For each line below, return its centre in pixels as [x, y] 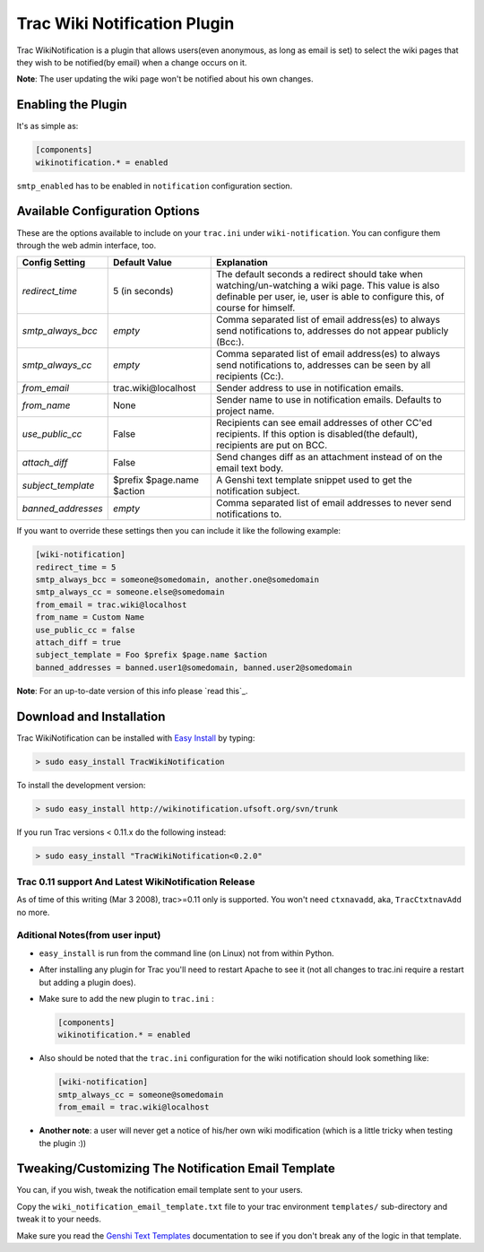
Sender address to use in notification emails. [310, 388]
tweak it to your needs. [59, 1219]
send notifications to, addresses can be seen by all [323, 365]
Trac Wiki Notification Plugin [125, 23]
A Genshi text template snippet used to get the [314, 480]
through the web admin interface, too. [86, 245]
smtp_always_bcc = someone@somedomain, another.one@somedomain [177, 580]
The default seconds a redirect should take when [319, 274]
